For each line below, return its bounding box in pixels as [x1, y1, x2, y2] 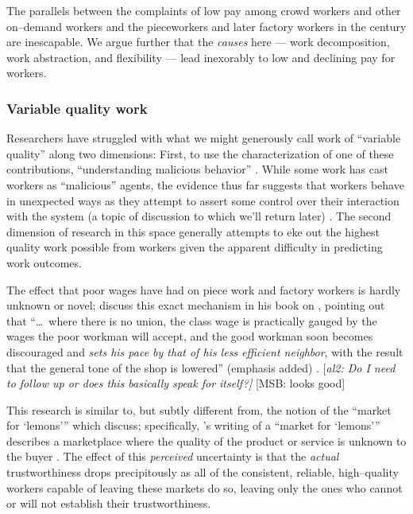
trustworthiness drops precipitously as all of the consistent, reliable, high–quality [6, 464, 399, 481]
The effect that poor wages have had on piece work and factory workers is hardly [6, 281, 401, 298]
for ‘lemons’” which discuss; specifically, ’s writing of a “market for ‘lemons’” [6, 417, 380, 434]
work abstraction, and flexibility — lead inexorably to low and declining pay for [6, 49, 396, 65]
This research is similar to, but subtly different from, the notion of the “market [6, 401, 392, 418]
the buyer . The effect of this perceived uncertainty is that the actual [6, 448, 339, 465]
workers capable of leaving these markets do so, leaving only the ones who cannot [6, 479, 403, 496]
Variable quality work [6, 98, 148, 118]
